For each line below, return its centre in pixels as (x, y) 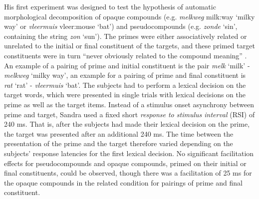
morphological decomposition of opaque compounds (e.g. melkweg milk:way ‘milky (129, 16)
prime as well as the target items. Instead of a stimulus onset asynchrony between (129, 104)
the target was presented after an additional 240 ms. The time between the (119, 133)
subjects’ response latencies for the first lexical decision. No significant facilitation (129, 153)
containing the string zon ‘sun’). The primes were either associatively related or (126, 36)
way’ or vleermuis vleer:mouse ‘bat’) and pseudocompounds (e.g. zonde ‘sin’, (121, 26)
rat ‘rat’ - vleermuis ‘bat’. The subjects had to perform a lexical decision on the (125, 85)
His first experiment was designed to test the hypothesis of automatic (110, 6)
